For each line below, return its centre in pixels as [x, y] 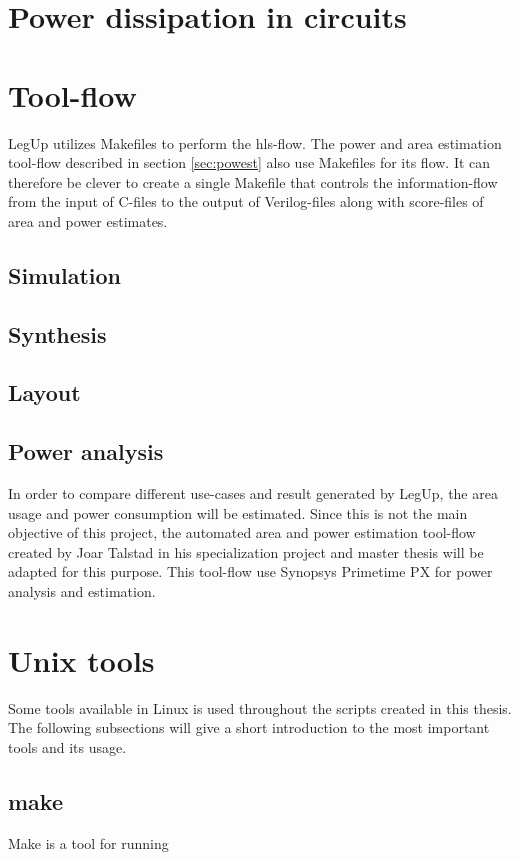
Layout [44, 392]
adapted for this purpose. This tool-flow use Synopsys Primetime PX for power [250, 571]
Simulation [65, 274]
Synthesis [57, 333]
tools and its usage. [67, 746]
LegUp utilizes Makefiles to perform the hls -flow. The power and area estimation [255, 142]
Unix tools [81, 659]
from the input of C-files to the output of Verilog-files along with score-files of [246, 201]
